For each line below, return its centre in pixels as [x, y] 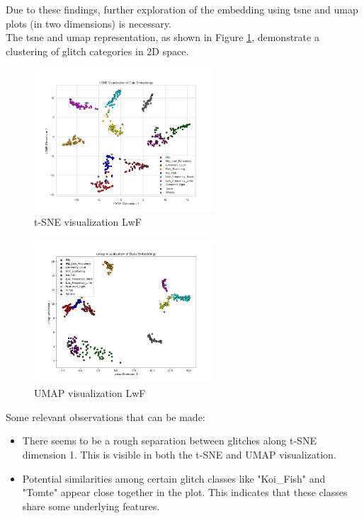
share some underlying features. [91, 506]
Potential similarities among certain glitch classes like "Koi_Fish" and [174, 478]
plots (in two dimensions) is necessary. [89, 23]
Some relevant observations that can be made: [106, 416]
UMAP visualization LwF [90, 393]
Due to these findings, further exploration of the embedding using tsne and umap [182, 9]
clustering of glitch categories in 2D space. [97, 51]
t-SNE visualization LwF [88, 222]
